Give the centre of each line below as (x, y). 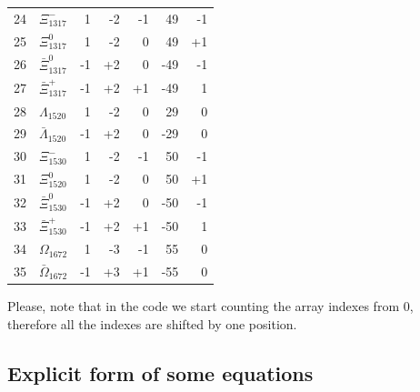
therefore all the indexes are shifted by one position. (152, 323)
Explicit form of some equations (160, 372)
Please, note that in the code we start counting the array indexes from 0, (210, 306)
